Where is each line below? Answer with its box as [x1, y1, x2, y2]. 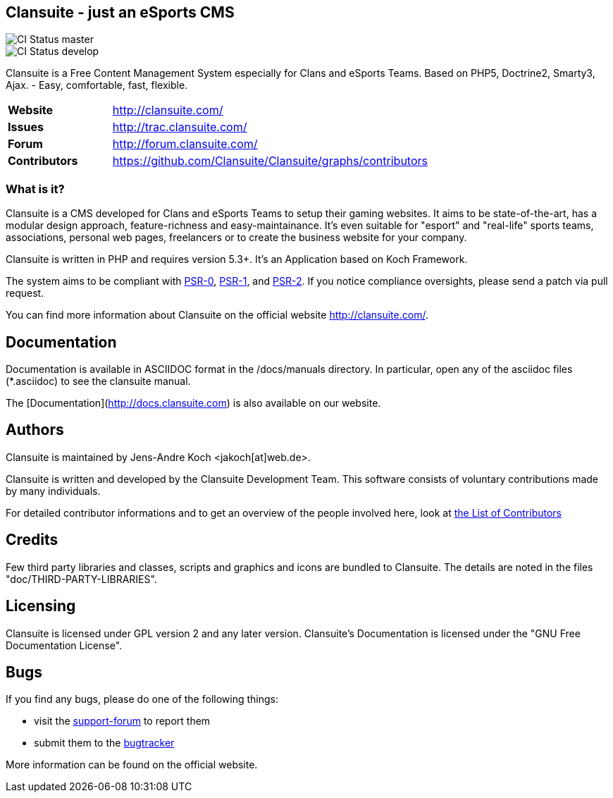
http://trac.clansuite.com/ [112, 120, 247, 135]
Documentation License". [6, 639, 123, 651]
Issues [8, 120, 44, 135]
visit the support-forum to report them [34, 715, 211, 728]
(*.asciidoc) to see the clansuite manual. [6, 375, 191, 388]
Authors [6, 421, 64, 439]
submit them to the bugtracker [34, 737, 175, 749]
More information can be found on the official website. [6, 759, 258, 771]
